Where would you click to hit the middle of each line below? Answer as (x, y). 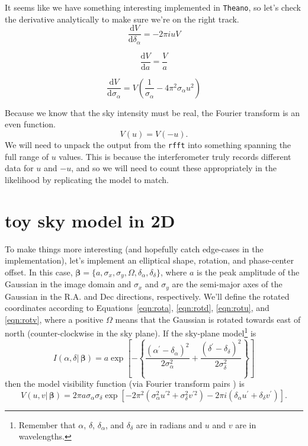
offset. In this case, (39, 272)
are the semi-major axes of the (227, 284)
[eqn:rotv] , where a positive (54, 319)
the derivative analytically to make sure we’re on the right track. (122, 19)
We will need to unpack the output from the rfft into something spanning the (148, 145)
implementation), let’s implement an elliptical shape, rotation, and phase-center (149, 260)
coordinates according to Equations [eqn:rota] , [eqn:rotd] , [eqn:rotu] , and (137, 308)
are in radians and (169, 424)
